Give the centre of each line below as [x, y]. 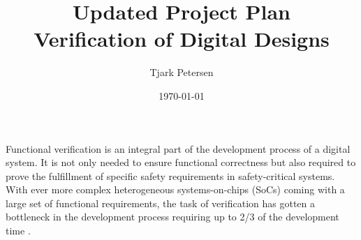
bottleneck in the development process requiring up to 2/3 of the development [172, 217]
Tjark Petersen [182, 72]
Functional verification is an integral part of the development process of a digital [178, 148]
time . [18, 231]
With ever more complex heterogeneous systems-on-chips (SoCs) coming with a [175, 189]
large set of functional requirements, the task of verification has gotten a [161, 203]
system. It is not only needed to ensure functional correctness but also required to [181, 162]
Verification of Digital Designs [182, 39]
